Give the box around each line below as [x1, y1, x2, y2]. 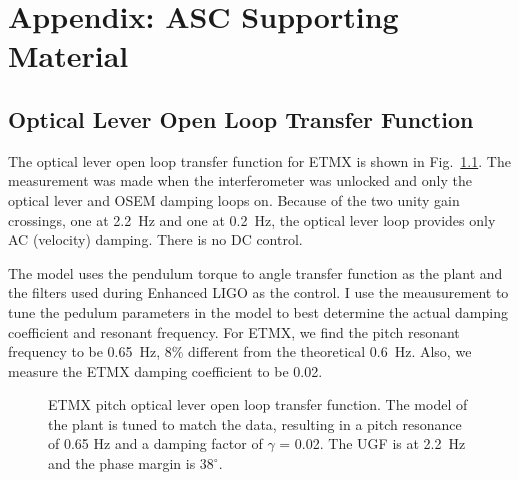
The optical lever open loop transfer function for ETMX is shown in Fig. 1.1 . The [8, 150, 511, 171]
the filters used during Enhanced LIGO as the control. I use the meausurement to [8, 282, 509, 303]
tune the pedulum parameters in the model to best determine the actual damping [8, 301, 508, 322]
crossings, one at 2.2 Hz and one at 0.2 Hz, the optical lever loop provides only [8, 209, 496, 230]
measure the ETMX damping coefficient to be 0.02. [8, 360, 323, 381]
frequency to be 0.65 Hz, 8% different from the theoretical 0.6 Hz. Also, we [8, 341, 472, 362]
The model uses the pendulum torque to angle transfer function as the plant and [8, 262, 503, 283]
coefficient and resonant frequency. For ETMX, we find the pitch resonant [8, 321, 460, 342]
